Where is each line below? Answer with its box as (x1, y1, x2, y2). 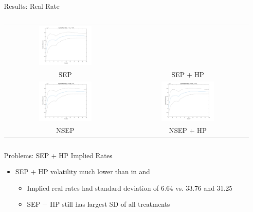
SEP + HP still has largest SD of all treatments (27, 199, 170, 209)
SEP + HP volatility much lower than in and (15, 166, 150, 177)
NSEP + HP (169, 125, 207, 135)
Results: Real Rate (4, 1, 60, 11)
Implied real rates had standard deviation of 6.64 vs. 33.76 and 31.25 (27, 182, 233, 193)
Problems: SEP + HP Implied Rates (4, 150, 112, 160)
